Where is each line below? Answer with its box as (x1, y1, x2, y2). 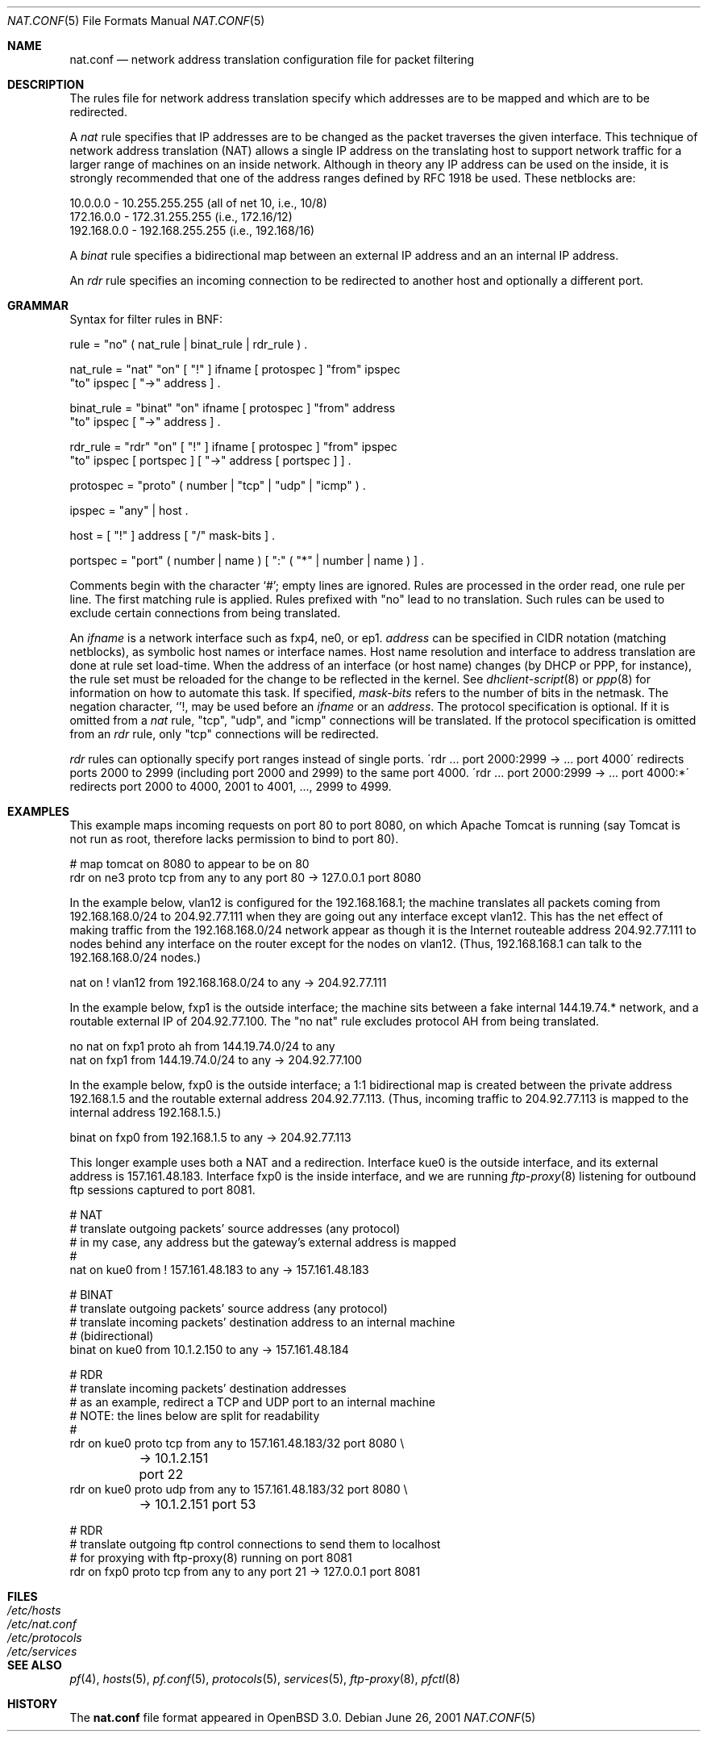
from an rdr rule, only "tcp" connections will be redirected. (69, 727, 379, 741)
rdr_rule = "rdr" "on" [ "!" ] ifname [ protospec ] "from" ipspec (69, 440, 397, 453)
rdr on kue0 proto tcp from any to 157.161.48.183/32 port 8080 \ (69, 1436, 405, 1450)
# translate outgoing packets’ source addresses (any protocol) (69, 1222, 401, 1235)
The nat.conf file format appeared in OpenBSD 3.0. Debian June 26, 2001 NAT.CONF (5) (69, 1711, 536, 1724)
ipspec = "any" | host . (69, 503, 189, 517)
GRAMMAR (7, 299, 69, 312)
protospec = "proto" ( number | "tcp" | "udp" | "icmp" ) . (69, 478, 366, 492)
